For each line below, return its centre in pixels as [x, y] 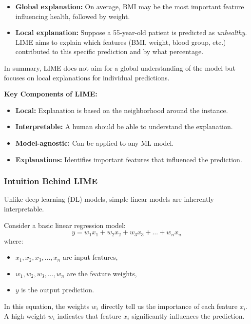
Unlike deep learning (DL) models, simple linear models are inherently [109, 199]
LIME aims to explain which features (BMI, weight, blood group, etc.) [121, 42]
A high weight [25, 315]
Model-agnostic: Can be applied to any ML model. [95, 143]
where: [14, 240]
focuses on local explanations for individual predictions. [87, 77]
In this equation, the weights [47, 306]
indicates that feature [89, 315]
